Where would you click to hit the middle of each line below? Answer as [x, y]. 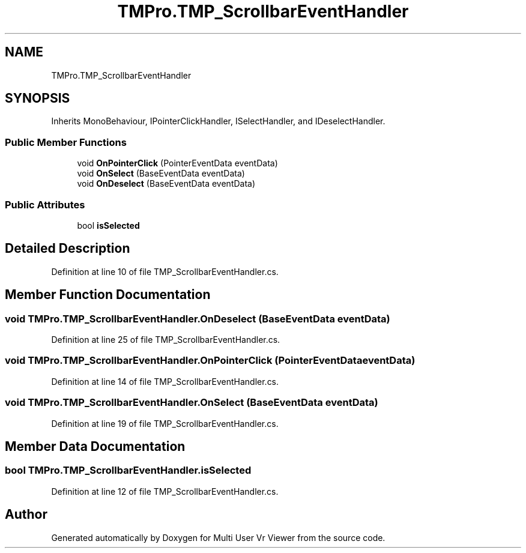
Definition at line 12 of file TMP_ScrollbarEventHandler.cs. [165, 491]
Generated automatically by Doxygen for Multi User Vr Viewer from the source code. [218, 537]
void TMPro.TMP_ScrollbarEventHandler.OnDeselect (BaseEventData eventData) [198, 319]
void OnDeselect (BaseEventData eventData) [166, 184]
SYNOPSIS [38, 98]
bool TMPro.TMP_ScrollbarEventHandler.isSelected [128, 470]
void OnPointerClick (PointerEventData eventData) [177, 163]
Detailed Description [68, 249]
